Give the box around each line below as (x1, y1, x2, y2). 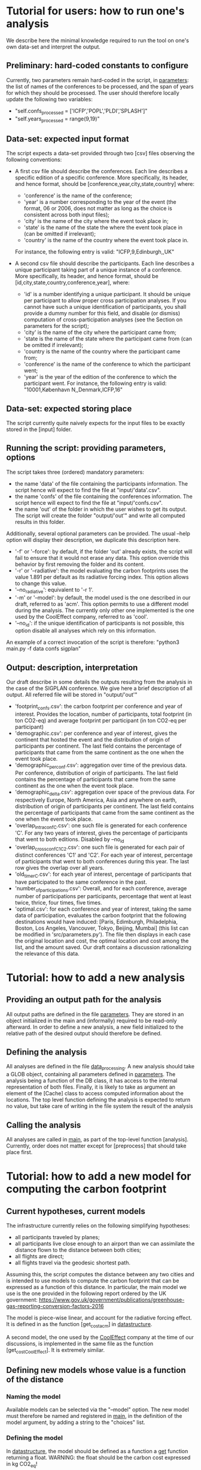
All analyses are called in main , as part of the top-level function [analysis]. (6, 1135, 188, 1143)
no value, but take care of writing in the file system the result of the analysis (6, 1102, 193, 1110)
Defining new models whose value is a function (6, 1365, 186, 1375)
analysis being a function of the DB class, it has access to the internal (6, 1077, 178, 1085)
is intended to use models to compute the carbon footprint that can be (6, 1277, 179, 1284)
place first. (6, 1148, 33, 1155)
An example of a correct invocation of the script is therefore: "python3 (6, 638, 179, 646)
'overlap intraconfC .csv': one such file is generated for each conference (14, 821, 187, 830)
